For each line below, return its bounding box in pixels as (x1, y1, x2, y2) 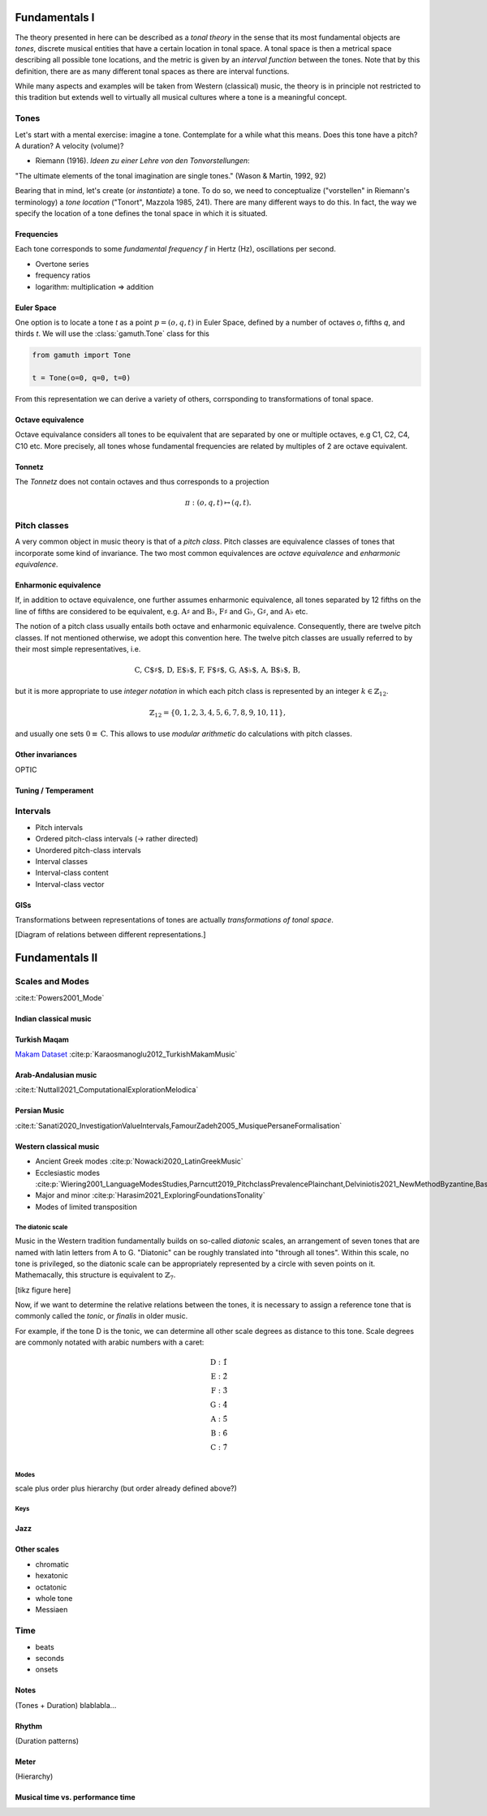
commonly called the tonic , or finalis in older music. (15, 1311, 188, 1321)
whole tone (35, 1593, 73, 1603)
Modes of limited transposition (35, 1202, 137, 1211)
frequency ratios (35, 270, 91, 280)
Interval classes (35, 856, 88, 866)
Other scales (15, 1544, 60, 1554)
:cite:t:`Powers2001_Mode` (15, 992, 105, 1002)
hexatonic (35, 1571, 69, 1581)
